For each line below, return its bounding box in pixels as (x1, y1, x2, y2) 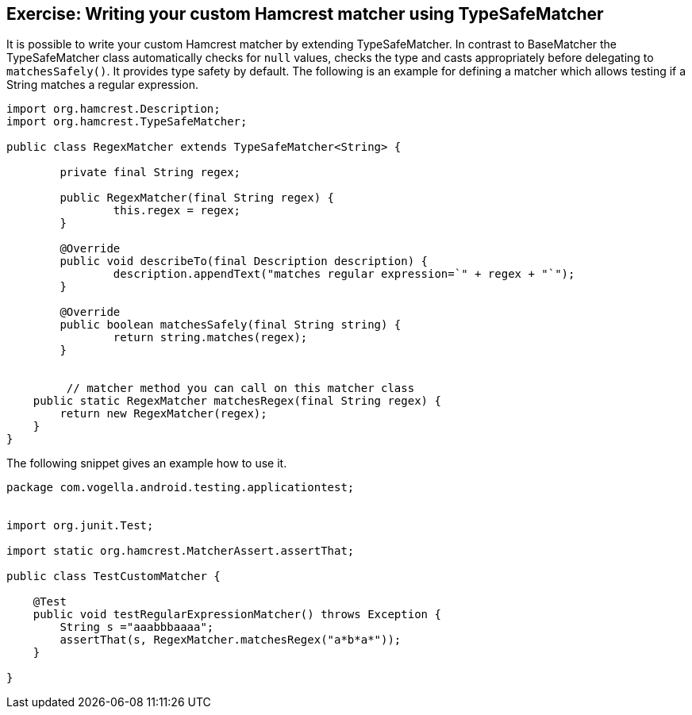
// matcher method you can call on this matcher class (66, 382, 415, 395)
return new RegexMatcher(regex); (60, 407, 267, 421)
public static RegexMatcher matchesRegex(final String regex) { (33, 394, 441, 408)
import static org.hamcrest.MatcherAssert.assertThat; (6, 544, 355, 558)
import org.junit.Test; (6, 519, 154, 532)
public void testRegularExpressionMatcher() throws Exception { (33, 608, 441, 621)
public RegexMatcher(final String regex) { (60, 191, 335, 205)
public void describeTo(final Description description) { (60, 255, 429, 268)
